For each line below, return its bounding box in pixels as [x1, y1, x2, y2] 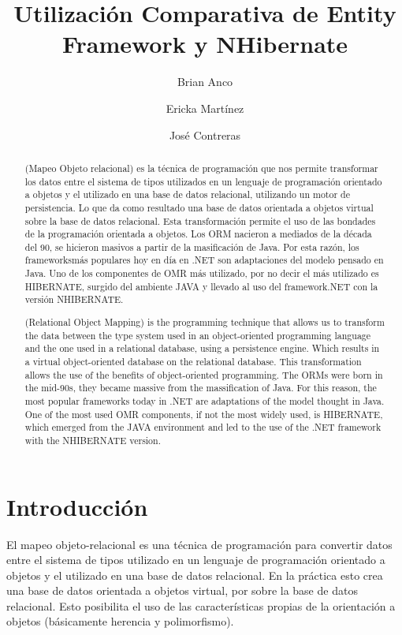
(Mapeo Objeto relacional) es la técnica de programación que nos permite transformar [24, 161, 378, 174]
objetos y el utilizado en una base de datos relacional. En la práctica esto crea [6, 566, 383, 583]
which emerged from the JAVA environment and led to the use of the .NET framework [24, 420, 382, 434]
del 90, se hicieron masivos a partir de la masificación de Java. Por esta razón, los [24, 240, 359, 253]
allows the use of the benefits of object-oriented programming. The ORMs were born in [24, 368, 383, 381]
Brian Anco [177, 73, 233, 90]
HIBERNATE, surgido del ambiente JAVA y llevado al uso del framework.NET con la [24, 279, 378, 293]
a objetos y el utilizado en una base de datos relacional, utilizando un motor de [24, 188, 350, 201]
